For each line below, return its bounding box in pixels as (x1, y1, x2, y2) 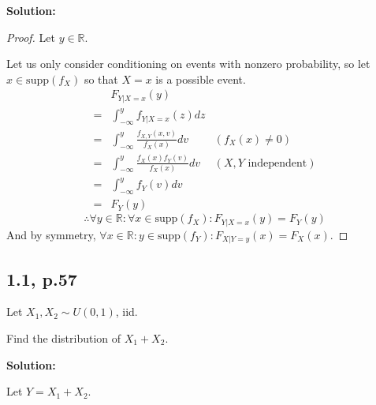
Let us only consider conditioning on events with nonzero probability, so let (6, 55, 370, 72)
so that (84, 70, 118, 87)
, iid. (115, 303, 138, 320)
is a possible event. (155, 70, 246, 87)
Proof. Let (6, 28, 55, 45)
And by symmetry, (6, 226, 96, 242)
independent (248, 157, 307, 169)
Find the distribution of (6, 329, 121, 346)
